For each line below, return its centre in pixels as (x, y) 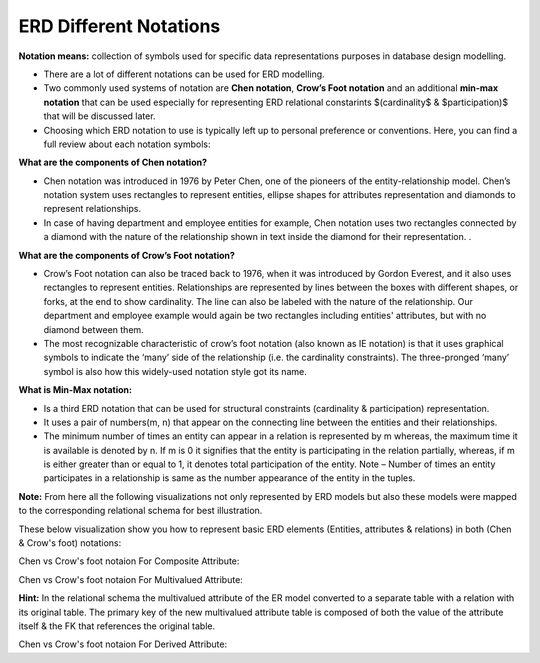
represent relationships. (92, 209)
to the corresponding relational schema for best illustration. (140, 511)
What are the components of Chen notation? (113, 162)
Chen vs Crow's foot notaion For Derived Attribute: (123, 644)
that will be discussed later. (99, 116)
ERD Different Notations (119, 26)
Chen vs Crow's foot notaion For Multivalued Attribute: (131, 579)
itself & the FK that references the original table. (117, 626)
